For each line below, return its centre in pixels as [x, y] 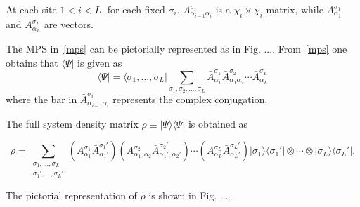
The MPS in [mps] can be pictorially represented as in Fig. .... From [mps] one [176, 48]
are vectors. [69, 24]
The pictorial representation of [71, 195]
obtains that [32, 62]
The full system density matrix [72, 123]
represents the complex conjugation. [190, 99]
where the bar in [41, 99]
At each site [31, 9]
